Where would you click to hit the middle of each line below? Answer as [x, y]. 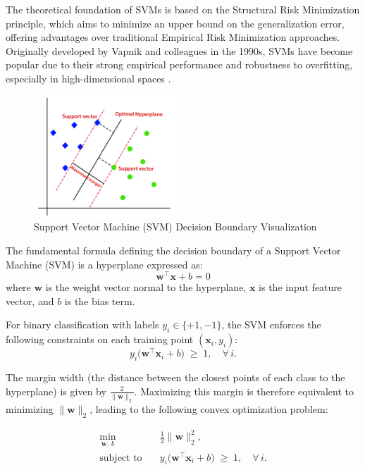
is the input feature [301, 287]
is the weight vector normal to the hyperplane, [146, 287]
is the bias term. [100, 301]
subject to [121, 458]
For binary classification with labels [82, 324]
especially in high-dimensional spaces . [88, 78]
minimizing [30, 408]
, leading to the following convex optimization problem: [209, 408]
